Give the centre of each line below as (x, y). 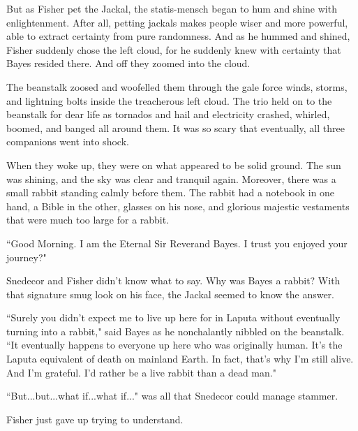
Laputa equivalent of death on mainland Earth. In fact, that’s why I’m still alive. (180, 359)
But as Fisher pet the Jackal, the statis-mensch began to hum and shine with (172, 8)
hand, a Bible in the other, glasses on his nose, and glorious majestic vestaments (178, 206)
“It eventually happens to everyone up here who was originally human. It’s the (174, 345)
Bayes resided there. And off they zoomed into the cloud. (128, 63)
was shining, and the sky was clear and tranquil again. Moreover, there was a (171, 178)
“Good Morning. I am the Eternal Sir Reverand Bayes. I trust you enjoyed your (177, 243)
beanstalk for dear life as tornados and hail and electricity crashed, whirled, (168, 114)
